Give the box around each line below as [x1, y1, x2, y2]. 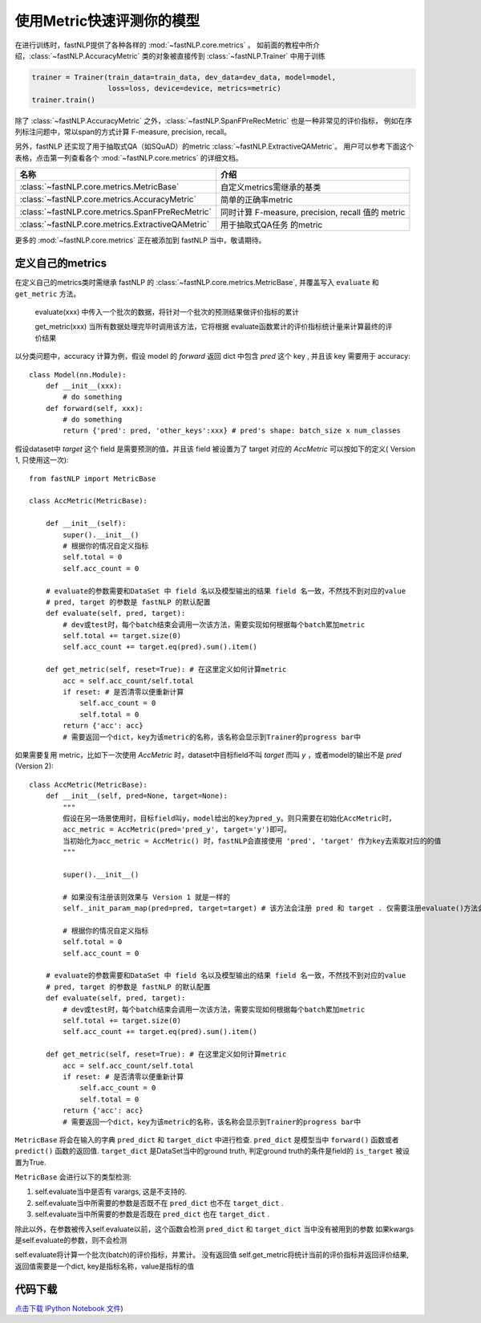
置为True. [14, 1157, 46, 1167]
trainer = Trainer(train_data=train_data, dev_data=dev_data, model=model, [31, 72, 337, 82]
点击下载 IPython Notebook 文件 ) [14, 1303, 123, 1313]
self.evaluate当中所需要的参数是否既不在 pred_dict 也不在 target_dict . [34, 1198, 284, 1207]
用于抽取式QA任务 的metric [220, 219, 323, 230]
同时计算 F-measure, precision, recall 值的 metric [220, 207, 406, 218]
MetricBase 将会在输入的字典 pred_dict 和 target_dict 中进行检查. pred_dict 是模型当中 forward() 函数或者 [14, 1134, 400, 1144]
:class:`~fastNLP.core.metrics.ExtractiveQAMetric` [19, 219, 210, 230]
